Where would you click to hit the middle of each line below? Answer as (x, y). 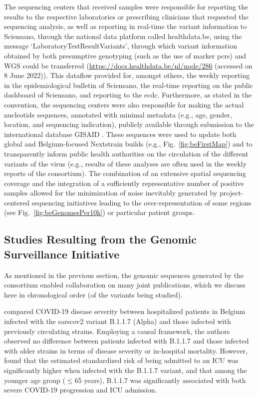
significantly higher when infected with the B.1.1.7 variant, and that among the (126, 370)
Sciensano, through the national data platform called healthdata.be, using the (123, 36)
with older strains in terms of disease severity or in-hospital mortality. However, (126, 350)
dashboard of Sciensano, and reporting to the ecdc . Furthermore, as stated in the (128, 95)
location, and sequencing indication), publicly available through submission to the (129, 124)
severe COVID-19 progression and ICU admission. (81, 390)
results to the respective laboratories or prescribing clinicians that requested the (126, 16)
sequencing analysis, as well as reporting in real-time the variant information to (126, 26)
